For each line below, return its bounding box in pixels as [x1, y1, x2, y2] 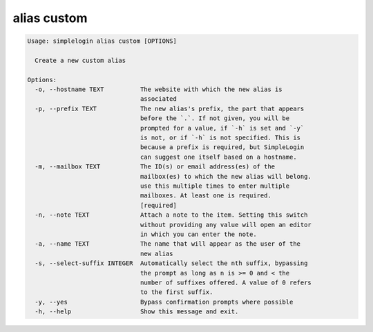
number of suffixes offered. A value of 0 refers [140, 278, 312, 286]
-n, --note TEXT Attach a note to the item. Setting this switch [35, 211, 308, 219]
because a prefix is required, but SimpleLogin [140, 144, 305, 151]
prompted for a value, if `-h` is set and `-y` [140, 124, 305, 132]
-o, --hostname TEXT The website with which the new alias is [35, 86, 283, 93]
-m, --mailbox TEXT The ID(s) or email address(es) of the [35, 163, 276, 170]
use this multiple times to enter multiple [140, 182, 290, 190]
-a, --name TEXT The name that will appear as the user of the [35, 240, 300, 248]
